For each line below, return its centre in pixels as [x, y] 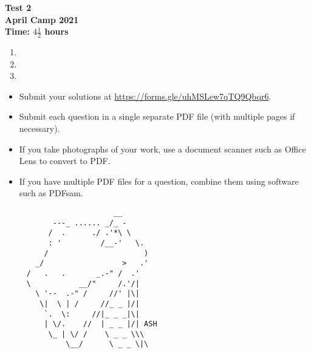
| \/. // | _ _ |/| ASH [101, 324]
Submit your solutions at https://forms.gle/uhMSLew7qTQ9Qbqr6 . [145, 96]
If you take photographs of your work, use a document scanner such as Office [162, 149]
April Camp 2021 [42, 19]
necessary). [39, 128]
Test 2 [18, 7]
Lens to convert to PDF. [65, 161]
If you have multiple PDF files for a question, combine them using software [159, 181]
